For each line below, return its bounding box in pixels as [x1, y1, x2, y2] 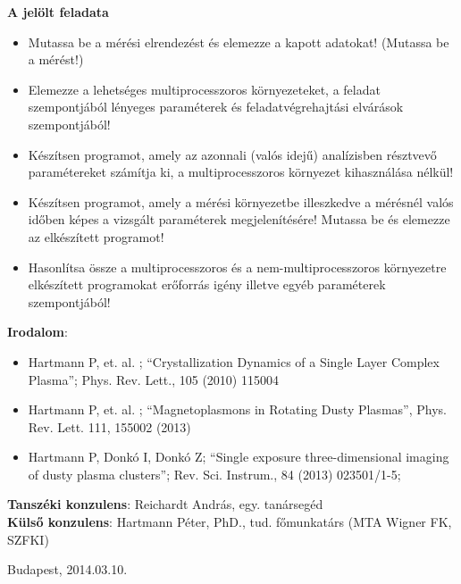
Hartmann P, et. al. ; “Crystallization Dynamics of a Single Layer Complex [28, 352, 440, 371]
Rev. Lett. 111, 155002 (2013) [28, 417, 191, 436]
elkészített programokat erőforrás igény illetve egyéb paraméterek [28, 275, 386, 294]
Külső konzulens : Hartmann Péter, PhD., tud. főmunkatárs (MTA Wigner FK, [7, 513, 452, 531]
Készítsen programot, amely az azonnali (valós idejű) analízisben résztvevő [28, 145, 437, 163]
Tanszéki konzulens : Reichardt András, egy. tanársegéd [7, 495, 323, 513]
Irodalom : [7, 322, 68, 341]
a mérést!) [28, 50, 84, 69]
